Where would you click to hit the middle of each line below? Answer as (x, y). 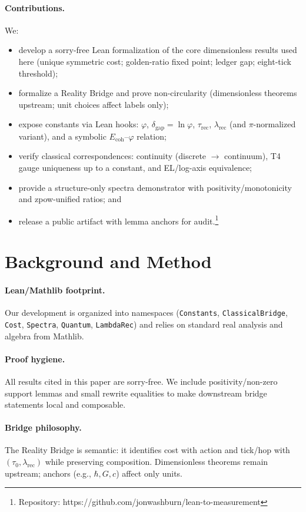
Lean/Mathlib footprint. (55, 290)
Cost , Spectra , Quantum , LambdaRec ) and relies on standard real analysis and (144, 324)
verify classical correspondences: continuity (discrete (112, 156)
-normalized (275, 124)
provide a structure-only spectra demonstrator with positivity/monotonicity (155, 187)
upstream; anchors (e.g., (48, 473)
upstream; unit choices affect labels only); (94, 104)
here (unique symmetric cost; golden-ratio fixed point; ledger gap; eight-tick (155, 61)
